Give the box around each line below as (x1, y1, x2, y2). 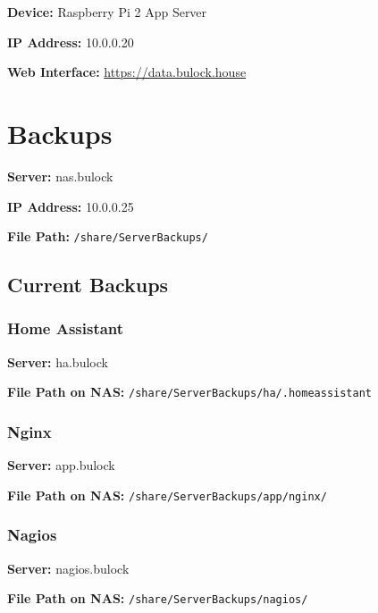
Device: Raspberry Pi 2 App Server (7, 3, 207, 21)
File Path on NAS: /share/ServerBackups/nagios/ (7, 589, 308, 608)
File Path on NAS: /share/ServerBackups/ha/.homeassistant (7, 382, 373, 401)
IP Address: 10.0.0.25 (7, 197, 134, 215)
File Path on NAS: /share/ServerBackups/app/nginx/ (7, 485, 327, 504)
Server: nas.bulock (7, 166, 113, 185)
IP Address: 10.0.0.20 (7, 32, 134, 51)
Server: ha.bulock (7, 352, 108, 371)
